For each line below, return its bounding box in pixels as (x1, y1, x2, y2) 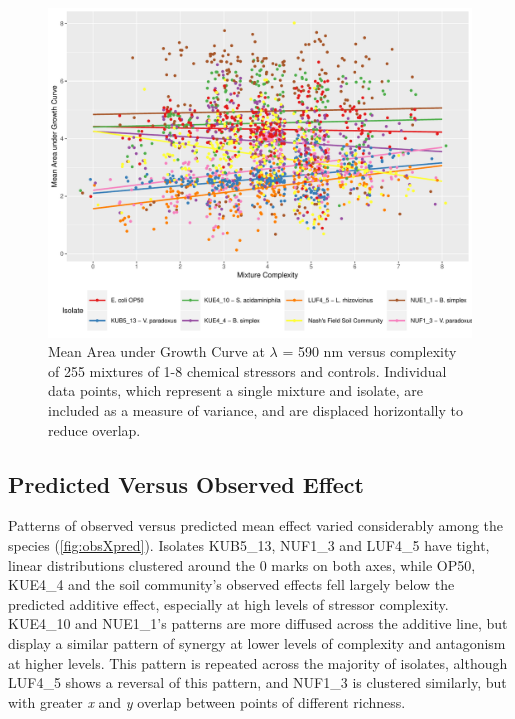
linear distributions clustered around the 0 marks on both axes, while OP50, (8, 554, 476, 575)
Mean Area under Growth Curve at (48, 341, 265, 362)
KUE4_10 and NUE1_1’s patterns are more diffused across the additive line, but (8, 613, 508, 634)
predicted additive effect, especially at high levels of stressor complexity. (8, 593, 449, 614)
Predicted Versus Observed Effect (8, 468, 364, 499)
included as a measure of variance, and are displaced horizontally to (48, 399, 463, 420)
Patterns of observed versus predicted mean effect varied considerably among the (8, 515, 504, 536)
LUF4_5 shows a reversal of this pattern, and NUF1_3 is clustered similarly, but (8, 672, 507, 693)
